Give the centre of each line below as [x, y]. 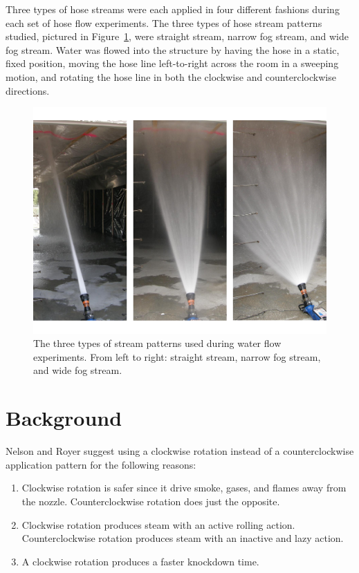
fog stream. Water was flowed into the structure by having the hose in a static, [173, 49]
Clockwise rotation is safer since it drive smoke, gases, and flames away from [184, 488]
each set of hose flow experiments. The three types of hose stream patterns [164, 22]
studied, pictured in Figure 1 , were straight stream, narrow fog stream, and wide [177, 36]
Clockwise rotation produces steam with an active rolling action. [158, 524]
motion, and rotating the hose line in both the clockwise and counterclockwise [171, 76]
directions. [28, 90]
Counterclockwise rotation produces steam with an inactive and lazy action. [183, 538]
